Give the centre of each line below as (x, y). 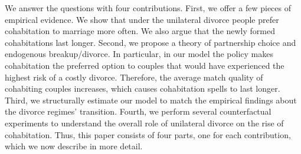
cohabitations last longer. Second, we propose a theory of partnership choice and (150, 42)
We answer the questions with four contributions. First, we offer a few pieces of (148, 8)
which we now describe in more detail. (74, 146)
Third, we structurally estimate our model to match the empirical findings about (151, 100)
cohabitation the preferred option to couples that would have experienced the (145, 65)
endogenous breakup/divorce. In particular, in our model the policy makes (139, 54)
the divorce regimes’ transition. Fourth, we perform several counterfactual (138, 111)
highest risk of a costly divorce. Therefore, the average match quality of (134, 77)
